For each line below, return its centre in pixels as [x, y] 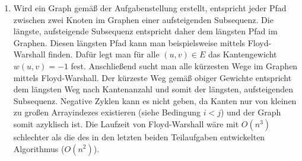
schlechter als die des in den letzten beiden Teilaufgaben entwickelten [139, 136]
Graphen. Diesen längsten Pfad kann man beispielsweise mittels [129, 42]
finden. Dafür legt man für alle [104, 54]
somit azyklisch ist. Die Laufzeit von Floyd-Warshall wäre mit [126, 123]
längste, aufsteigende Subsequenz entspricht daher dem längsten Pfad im [145, 31]
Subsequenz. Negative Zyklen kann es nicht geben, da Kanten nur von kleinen [155, 100]
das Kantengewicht [242, 54]
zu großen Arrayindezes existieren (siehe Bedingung [107, 112]
